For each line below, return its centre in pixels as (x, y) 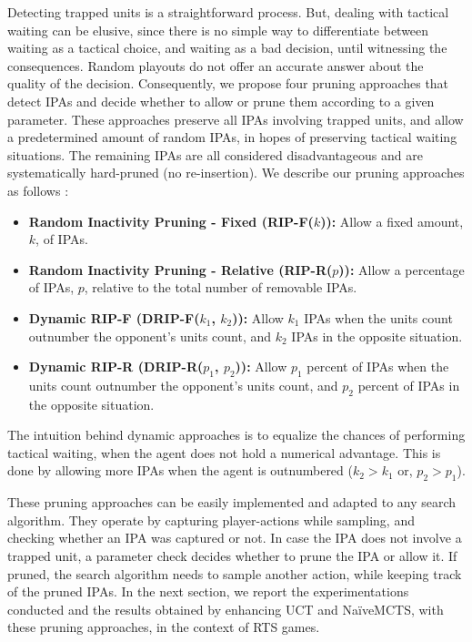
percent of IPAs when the (378, 367)
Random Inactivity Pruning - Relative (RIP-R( (181, 269)
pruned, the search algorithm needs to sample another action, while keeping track (235, 573)
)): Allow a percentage (402, 269)
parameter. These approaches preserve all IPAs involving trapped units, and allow (236, 119)
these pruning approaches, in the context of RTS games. (164, 627)
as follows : (38, 190)
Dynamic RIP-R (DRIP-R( (116, 367)
